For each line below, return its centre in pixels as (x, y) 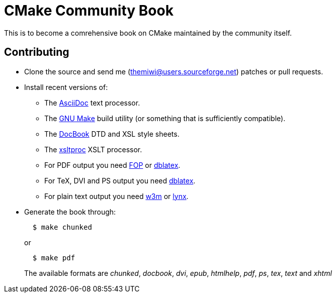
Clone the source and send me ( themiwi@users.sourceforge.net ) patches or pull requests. (174, 71)
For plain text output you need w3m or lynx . (116, 196)
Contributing (37, 52)
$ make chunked (62, 227)
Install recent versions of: (66, 87)
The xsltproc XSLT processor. (93, 149)
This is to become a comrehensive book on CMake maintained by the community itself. (148, 33)
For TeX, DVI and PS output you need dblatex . (120, 180)
